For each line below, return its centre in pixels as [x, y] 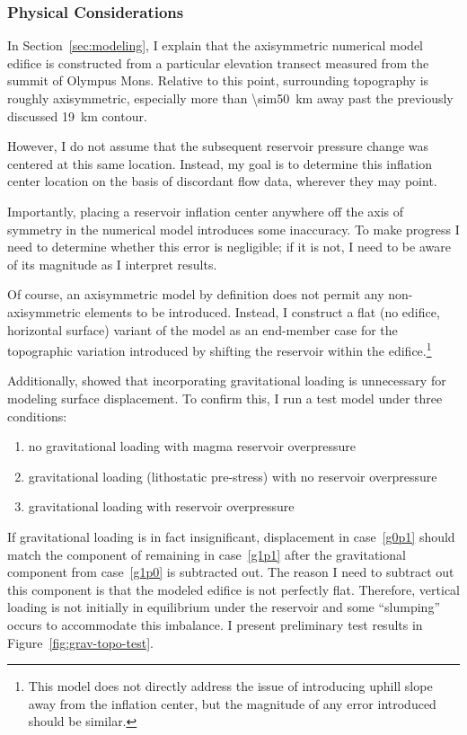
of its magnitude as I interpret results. [112, 264]
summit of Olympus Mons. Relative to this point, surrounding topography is [218, 80]
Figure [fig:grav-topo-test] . [80, 642]
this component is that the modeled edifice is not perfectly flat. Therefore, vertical [233, 589]
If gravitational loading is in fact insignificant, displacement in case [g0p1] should [231, 536]
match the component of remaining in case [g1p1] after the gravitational [207, 554]
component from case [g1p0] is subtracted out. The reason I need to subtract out [231, 572]
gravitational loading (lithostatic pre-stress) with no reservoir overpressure [233, 476]
